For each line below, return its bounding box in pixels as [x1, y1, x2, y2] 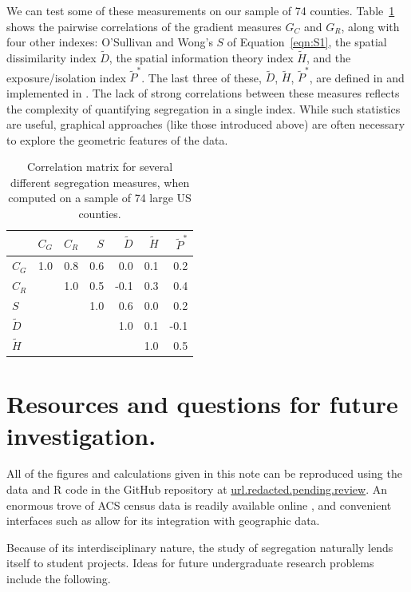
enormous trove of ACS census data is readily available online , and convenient [6, 496, 392, 513]
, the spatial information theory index [109, 50, 294, 66]
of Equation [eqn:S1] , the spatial [227, 34, 387, 50]
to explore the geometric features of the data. [6, 131, 228, 148]
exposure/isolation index [6, 69, 126, 85]
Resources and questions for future [6, 387, 398, 420]
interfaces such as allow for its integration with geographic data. [6, 512, 320, 529]
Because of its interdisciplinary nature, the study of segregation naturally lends [6, 538, 393, 555]
